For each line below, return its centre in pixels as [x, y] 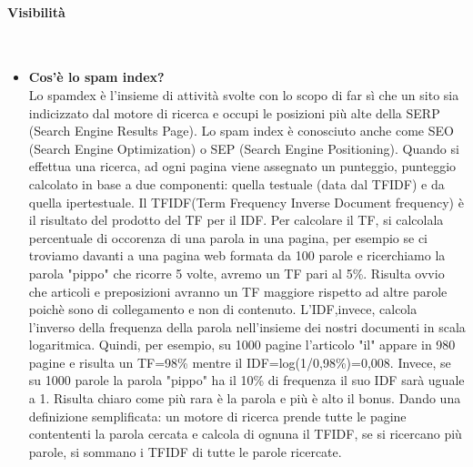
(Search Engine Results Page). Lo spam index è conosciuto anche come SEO [241, 131]
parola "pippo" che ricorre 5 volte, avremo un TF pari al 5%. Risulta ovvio [236, 273]
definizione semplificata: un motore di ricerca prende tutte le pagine [217, 416]
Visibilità [36, 11]
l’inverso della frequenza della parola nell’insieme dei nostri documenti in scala [247, 326]
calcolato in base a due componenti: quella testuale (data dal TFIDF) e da [236, 183]
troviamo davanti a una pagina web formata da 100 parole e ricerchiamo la [237, 255]
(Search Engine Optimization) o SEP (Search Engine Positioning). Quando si [244, 148]
